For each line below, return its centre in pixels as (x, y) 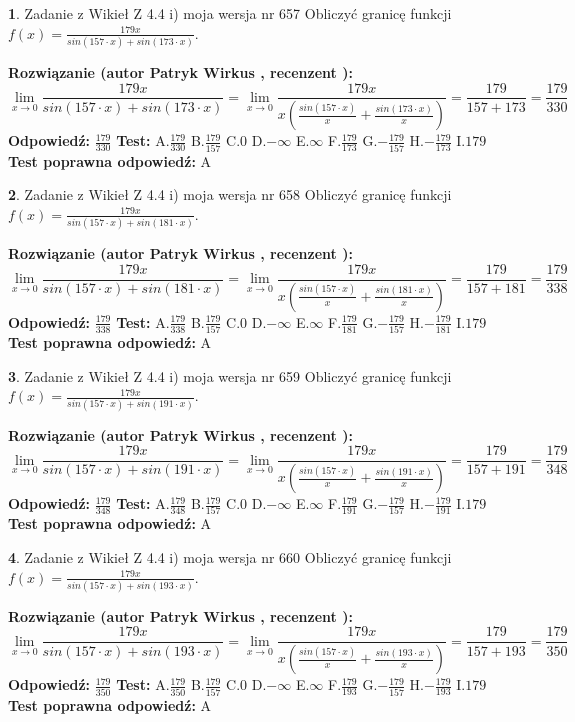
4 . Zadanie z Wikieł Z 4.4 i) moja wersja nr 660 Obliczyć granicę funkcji (230, 556)
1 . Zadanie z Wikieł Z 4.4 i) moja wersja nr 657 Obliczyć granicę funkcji (230, 13)
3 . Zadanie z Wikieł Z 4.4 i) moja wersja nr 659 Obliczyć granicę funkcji (230, 375)
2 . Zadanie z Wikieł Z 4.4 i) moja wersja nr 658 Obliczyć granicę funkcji (230, 194)
